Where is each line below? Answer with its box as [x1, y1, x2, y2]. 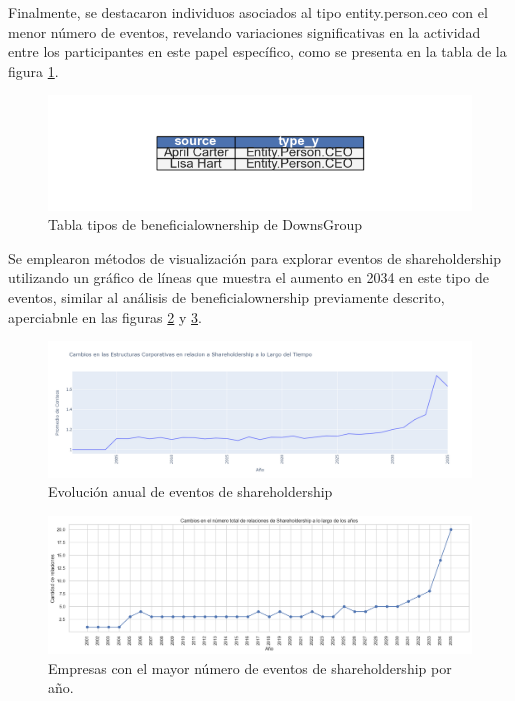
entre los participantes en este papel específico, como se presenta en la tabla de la [8, 41, 507, 62]
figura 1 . [8, 60, 59, 81]
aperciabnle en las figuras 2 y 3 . [8, 306, 202, 327]
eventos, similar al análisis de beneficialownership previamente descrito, [8, 287, 445, 308]
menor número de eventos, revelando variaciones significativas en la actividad [8, 21, 481, 42]
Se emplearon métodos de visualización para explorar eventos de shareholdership [8, 247, 501, 268]
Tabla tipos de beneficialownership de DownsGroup [48, 214, 363, 235]
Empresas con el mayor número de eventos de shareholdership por [48, 657, 452, 678]
